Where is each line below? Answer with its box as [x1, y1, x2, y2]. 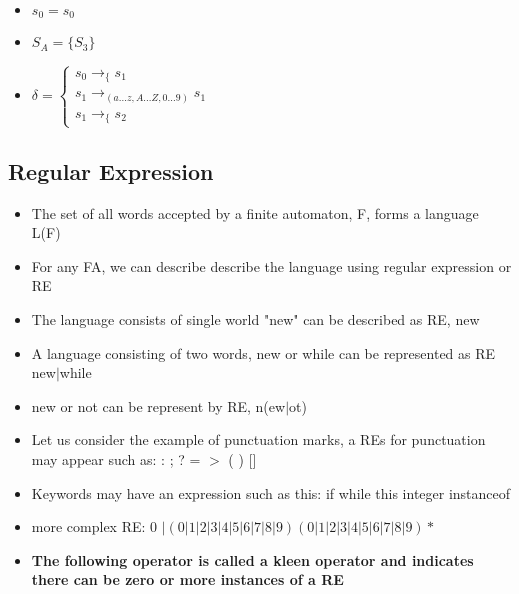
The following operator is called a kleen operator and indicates [31, 549, 474, 570]
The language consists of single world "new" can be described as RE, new [31, 309, 480, 330]
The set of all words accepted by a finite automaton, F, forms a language [31, 202, 479, 223]
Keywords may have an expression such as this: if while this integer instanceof [31, 482, 511, 503]
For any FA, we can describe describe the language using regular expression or [31, 255, 512, 276]
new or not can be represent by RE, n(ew [31, 395, 286, 416]
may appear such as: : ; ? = [31, 449, 201, 470]
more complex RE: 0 [31, 516, 158, 537]
